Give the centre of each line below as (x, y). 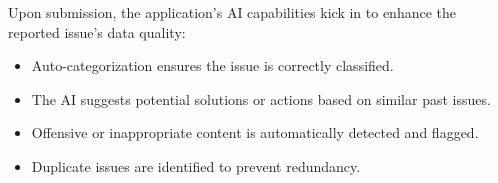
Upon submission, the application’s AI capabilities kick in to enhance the (232, 12)
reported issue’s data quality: (97, 31)
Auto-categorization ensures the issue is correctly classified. (212, 65)
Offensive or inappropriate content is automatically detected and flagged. (255, 132)
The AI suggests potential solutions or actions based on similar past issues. (261, 98)
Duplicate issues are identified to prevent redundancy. (196, 165)
